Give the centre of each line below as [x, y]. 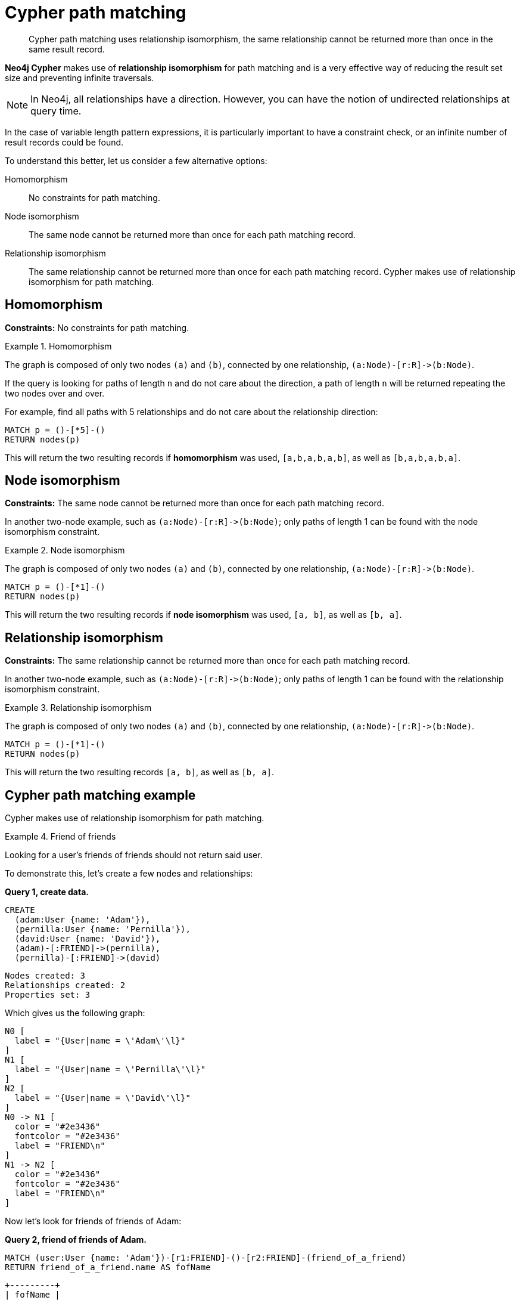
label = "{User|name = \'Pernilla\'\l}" [110, 1070]
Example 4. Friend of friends [60, 837]
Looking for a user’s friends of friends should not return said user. [134, 855]
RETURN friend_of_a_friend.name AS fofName [108, 1267]
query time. [56, 111]
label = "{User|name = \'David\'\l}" [102, 1098]
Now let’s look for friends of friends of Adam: [93, 1221]
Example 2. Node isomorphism [65, 550]
